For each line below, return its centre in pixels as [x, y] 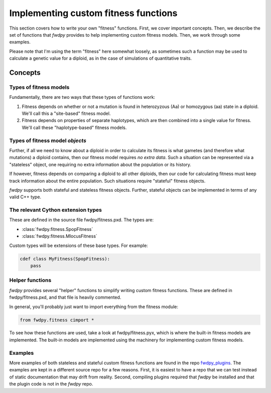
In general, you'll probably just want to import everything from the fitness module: [94, 307]
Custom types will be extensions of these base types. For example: [79, 245]
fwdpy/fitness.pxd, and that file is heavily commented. [65, 297]
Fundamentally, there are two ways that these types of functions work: [82, 97]
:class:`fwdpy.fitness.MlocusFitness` [59, 236]
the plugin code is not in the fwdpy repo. [51, 384]
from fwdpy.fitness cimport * [57, 320]
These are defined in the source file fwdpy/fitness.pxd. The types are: [82, 220]
